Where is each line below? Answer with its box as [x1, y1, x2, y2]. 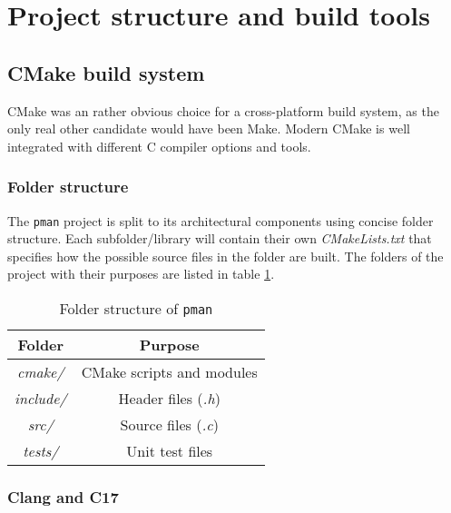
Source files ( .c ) [120, 414, 219, 436]
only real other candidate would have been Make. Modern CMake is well [7, 119, 410, 138]
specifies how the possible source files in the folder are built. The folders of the [7, 246, 444, 265]
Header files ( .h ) [118, 388, 221, 409]
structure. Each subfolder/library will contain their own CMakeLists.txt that [7, 229, 432, 248]
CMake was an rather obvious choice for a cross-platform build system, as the [7, 101, 439, 120]
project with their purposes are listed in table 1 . [7, 264, 275, 283]
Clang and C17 [7, 485, 119, 508]
